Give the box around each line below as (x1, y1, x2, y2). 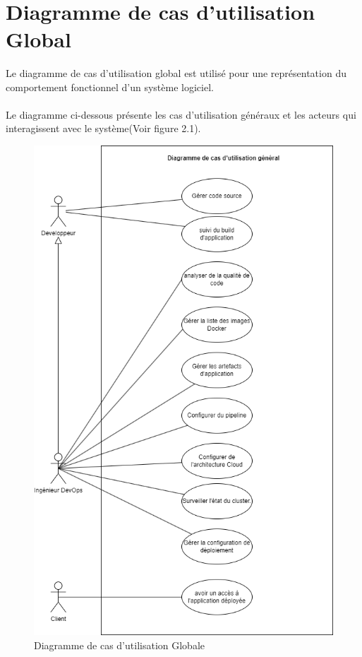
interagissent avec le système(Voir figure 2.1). (6, 121, 201, 136)
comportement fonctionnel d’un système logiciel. (6, 79, 214, 94)
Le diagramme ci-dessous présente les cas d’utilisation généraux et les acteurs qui (6, 107, 356, 122)
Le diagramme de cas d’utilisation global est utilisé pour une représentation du (6, 65, 346, 80)
